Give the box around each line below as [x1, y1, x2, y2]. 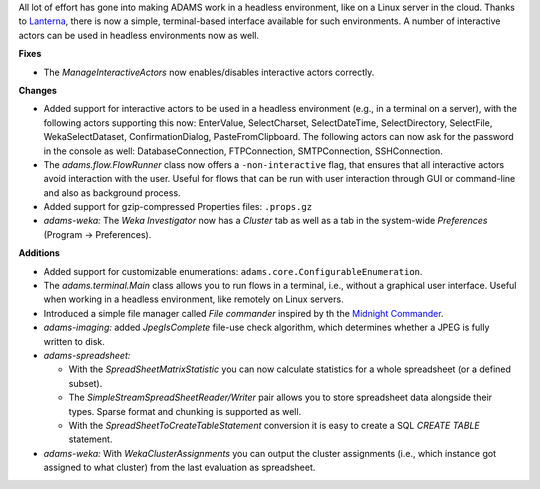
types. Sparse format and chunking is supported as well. [68, 405, 302, 417]
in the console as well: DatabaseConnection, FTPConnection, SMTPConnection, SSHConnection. [43, 145, 444, 157]
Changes [18, 84, 57, 96]
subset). [68, 377, 103, 389]
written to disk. [43, 335, 105, 347]
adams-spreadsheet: [43, 349, 131, 361]
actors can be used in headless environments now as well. [18, 29, 260, 41]
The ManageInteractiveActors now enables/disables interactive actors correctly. [43, 66, 375, 78]
